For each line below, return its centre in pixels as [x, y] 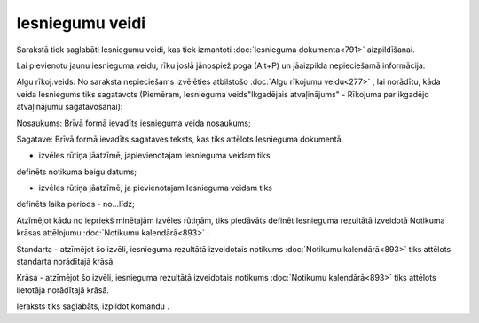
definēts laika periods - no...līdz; [75, 204]
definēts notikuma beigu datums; [77, 172]
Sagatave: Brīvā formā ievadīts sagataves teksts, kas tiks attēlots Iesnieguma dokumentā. [180, 139]
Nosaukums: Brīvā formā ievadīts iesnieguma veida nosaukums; [134, 123]
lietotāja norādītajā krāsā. [63, 290]
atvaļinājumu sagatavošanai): [70, 107]
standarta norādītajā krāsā [65, 262]
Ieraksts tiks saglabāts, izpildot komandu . [93, 306]
